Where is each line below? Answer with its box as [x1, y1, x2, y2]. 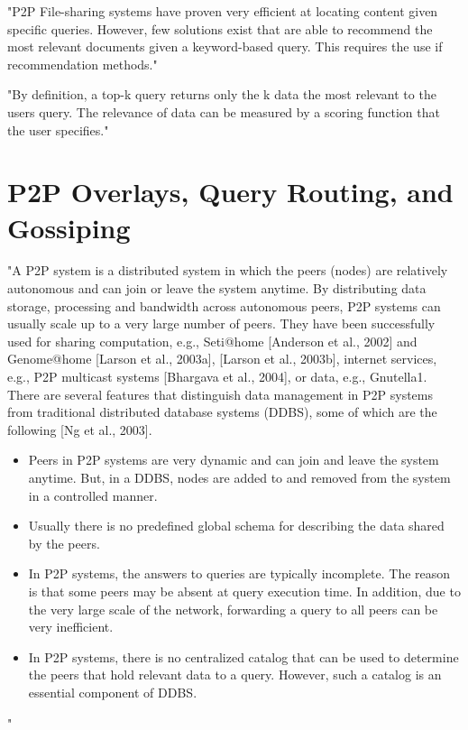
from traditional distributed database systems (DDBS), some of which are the [7, 402, 437, 421]
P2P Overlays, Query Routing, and [7, 173, 454, 210]
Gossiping [7, 208, 131, 245]
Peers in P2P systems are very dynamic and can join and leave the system [28, 450, 439, 469]
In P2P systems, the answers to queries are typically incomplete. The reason [28, 564, 451, 583]
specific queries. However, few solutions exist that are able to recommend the [7, 19, 433, 38]
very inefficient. [28, 617, 114, 636]
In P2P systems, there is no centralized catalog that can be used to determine [28, 647, 459, 666]
